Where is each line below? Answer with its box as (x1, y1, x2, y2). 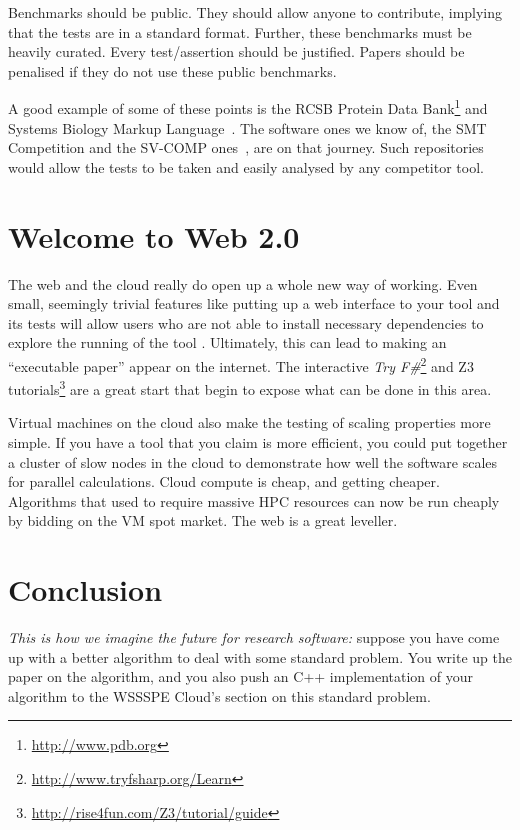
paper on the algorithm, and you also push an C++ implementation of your (8, 666, 474, 687)
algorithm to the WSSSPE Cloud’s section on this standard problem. (8, 685, 431, 706)
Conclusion (8, 569, 163, 610)
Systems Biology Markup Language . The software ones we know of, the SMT (8, 117, 487, 138)
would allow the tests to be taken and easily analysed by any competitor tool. (8, 156, 484, 177)
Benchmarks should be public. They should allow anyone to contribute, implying (8, 2, 503, 22)
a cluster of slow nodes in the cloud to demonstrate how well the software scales (8, 451, 498, 472)
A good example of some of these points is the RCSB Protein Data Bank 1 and (8, 95, 488, 119)
